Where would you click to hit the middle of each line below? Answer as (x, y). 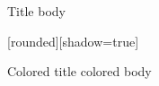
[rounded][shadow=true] (73, 41)
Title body (36, 11)
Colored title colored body (79, 71)
